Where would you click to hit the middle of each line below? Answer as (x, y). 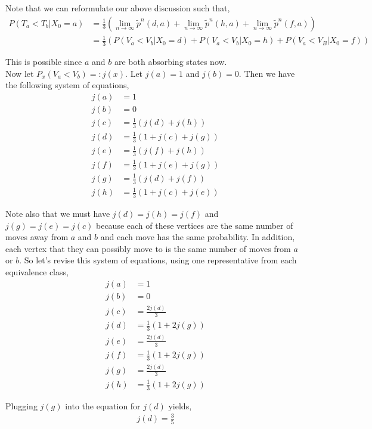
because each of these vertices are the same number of (195, 225)
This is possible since (44, 61)
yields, (180, 405)
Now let (20, 73)
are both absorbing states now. (170, 61)
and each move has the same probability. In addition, (198, 237)
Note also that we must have (58, 214)
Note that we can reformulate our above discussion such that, (118, 8)
